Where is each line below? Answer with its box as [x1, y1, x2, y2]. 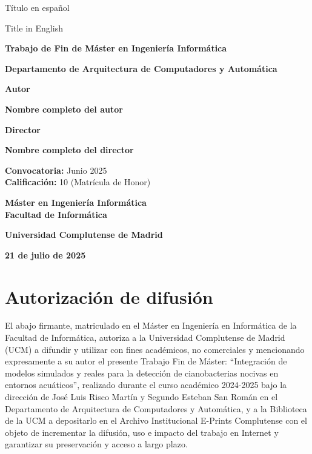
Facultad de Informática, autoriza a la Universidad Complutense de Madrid [5, 331, 285, 344]
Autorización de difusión [5, 284, 213, 309]
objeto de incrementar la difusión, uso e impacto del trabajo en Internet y [5, 426, 279, 438]
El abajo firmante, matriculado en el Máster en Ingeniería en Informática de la [5, 319, 297, 332]
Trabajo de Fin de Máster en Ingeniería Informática [5, 42, 227, 54]
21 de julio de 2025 [5, 248, 86, 261]
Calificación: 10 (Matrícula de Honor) [5, 176, 151, 188]
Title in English [5, 21, 63, 34]
